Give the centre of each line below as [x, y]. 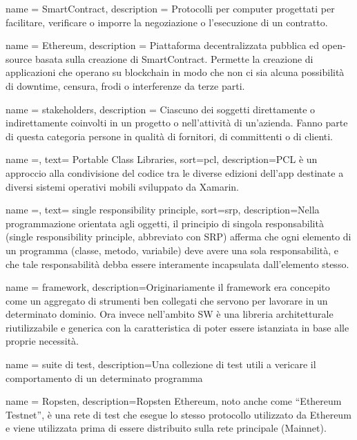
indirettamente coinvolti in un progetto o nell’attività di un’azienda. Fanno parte [177, 123]
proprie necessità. [42, 341]
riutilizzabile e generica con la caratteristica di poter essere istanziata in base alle [177, 327]
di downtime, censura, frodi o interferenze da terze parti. [125, 85]
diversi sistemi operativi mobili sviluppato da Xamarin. [123, 186]
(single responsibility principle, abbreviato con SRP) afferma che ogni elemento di [178, 237]
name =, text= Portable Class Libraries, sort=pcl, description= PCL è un [162, 159]
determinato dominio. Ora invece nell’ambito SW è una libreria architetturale [170, 314]
